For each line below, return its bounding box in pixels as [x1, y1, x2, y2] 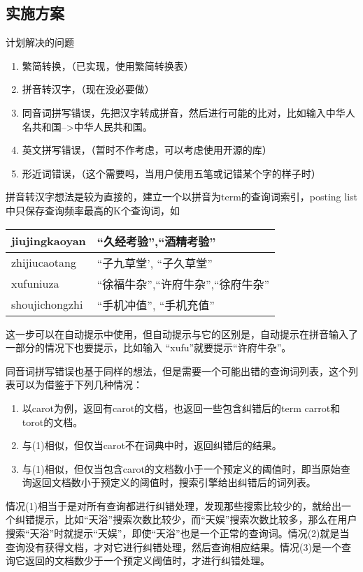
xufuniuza [11, 275, 59, 292]
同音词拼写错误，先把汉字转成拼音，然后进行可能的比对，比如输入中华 [22, 105, 346, 119]
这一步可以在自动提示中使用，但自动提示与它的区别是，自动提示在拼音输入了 [6, 326, 358, 341]
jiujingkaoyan [11, 233, 86, 249]
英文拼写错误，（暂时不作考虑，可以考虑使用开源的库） [22, 142, 272, 157]
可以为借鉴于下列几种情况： [15, 377, 143, 392]
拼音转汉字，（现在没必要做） [22, 82, 155, 96]
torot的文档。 [22, 414, 83, 429]
